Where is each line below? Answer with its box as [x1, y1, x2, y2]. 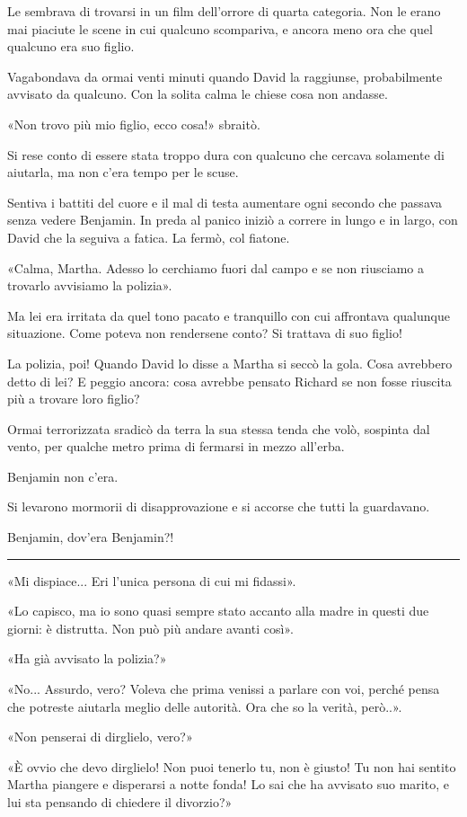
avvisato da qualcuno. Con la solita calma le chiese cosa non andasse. [7, 84, 388, 103]
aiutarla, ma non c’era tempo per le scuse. [7, 163, 239, 182]
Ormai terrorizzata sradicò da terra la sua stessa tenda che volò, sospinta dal [7, 419, 430, 438]
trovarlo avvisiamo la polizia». [7, 276, 172, 295]
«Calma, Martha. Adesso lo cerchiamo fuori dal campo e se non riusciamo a [7, 258, 424, 277]
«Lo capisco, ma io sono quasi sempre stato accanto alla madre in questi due [7, 601, 429, 620]
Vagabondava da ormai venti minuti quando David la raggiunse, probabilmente [7, 67, 443, 85]
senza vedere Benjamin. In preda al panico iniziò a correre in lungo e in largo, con [7, 210, 458, 229]
